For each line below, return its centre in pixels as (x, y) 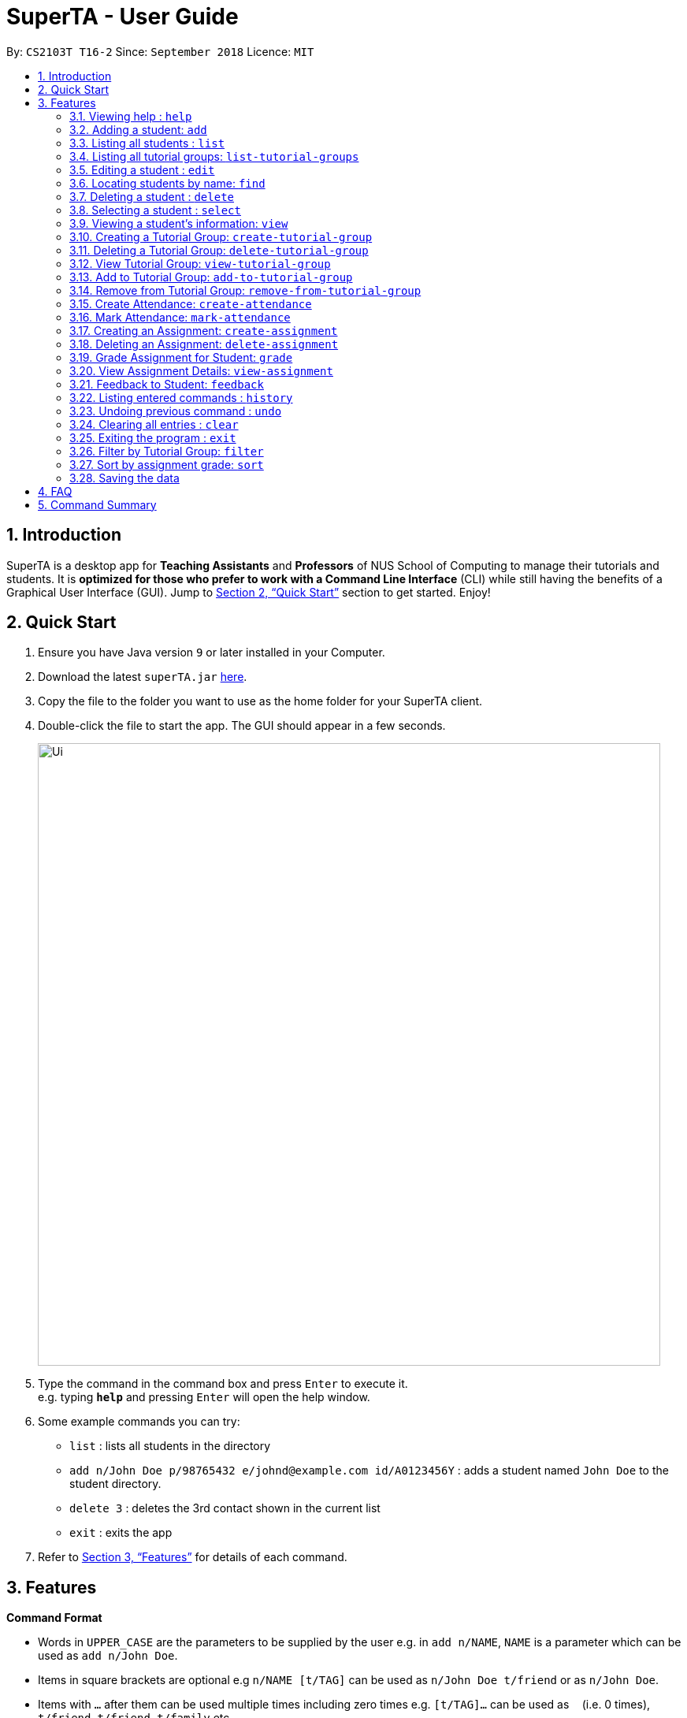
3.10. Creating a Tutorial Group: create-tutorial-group (221, 236)
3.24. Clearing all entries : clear (154, 424)
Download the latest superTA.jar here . (143, 677)
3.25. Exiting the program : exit (153, 437)
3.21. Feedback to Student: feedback (167, 384)
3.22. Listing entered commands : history (181, 397)
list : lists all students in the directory (170, 1446)
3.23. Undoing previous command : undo (176, 411)
